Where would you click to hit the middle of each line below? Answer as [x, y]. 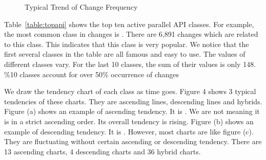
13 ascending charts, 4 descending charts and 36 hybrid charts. [103, 151]
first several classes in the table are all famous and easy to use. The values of [125, 54]
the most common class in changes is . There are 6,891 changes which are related [131, 34]
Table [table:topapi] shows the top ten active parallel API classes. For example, [129, 24]
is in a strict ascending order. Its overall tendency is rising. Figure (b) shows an [129, 121]
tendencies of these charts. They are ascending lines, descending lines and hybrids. [133, 101]
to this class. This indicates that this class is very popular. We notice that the [127, 44]
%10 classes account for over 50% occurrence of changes [92, 74]
